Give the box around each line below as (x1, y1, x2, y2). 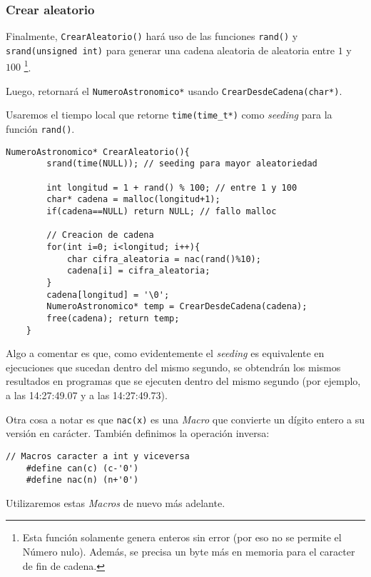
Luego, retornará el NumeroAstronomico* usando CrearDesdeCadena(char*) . (6, 83, 342, 98)
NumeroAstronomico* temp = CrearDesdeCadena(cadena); (46, 301, 308, 312)
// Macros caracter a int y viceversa (6, 451, 190, 461)
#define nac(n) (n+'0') (26, 475, 139, 486)
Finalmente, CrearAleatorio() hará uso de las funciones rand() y (6, 29, 298, 44)
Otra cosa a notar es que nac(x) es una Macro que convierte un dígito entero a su (6, 411, 365, 426)
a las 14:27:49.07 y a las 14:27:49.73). (6, 388, 168, 403)
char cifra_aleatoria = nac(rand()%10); (66, 254, 261, 264)
